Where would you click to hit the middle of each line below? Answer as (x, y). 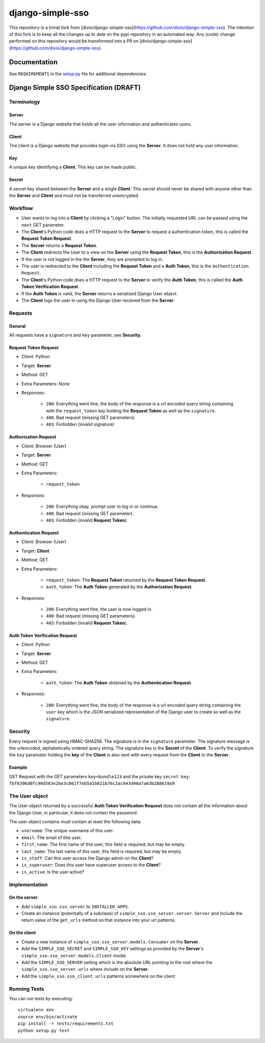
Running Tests (26, 989)
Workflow (21, 208)
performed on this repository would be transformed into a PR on (74, 41)
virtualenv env (36, 1010)
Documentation (33, 62)
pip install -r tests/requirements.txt (66, 1024)
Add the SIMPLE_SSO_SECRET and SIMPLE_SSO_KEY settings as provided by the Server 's (112, 949)
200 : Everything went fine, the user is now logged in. (99, 609)
